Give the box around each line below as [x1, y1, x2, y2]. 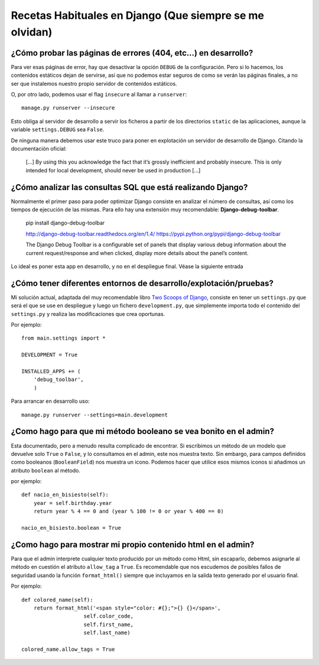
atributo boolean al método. [11, 467, 81, 474]
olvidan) [11, 25, 53, 38]
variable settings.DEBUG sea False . [11, 126, 105, 133]
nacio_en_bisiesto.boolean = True [21, 524, 121, 532]
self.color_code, [83, 613, 134, 620]
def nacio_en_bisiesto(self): [21, 491, 109, 498]
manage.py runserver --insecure [21, 105, 115, 112]
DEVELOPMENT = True [21, 351, 78, 358]
